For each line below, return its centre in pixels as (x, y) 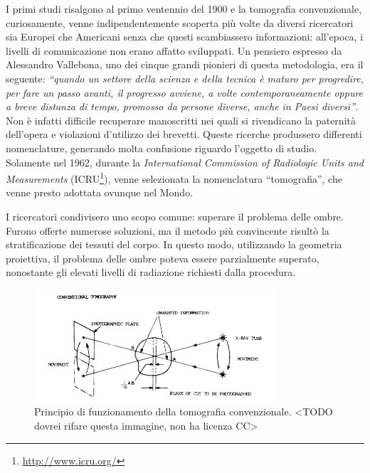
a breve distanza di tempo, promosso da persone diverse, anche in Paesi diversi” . (182, 106)
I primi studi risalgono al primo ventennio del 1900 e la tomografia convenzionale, (184, 9)
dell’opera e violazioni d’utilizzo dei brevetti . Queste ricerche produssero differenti (184, 134)
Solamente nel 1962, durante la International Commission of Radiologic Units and (185, 162)
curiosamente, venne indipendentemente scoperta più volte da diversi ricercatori (180, 22)
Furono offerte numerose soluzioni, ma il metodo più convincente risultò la (168, 230)
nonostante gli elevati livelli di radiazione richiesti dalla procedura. (151, 272)
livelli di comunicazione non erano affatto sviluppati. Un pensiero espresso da (174, 50)
